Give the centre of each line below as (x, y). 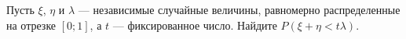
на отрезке (31, 25)
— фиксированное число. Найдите (195, 25)
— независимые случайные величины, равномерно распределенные (239, 9)
